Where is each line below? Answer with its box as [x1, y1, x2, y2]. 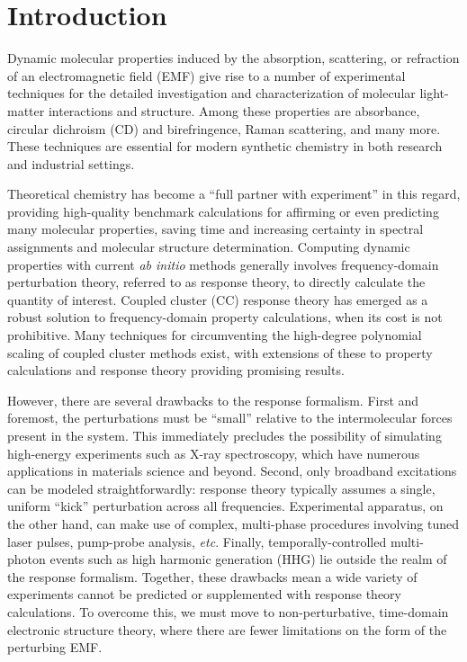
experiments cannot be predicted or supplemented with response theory [7, 585, 402, 604]
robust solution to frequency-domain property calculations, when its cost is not [7, 308, 443, 327]
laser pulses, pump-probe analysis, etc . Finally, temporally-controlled [7, 532, 387, 550]
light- [419, 84, 449, 103]
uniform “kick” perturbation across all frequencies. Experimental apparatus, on [7, 497, 444, 515]
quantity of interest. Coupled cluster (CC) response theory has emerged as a [7, 290, 428, 309]
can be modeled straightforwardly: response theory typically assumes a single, [7, 479, 436, 497]
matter [7, 101, 45, 120]
